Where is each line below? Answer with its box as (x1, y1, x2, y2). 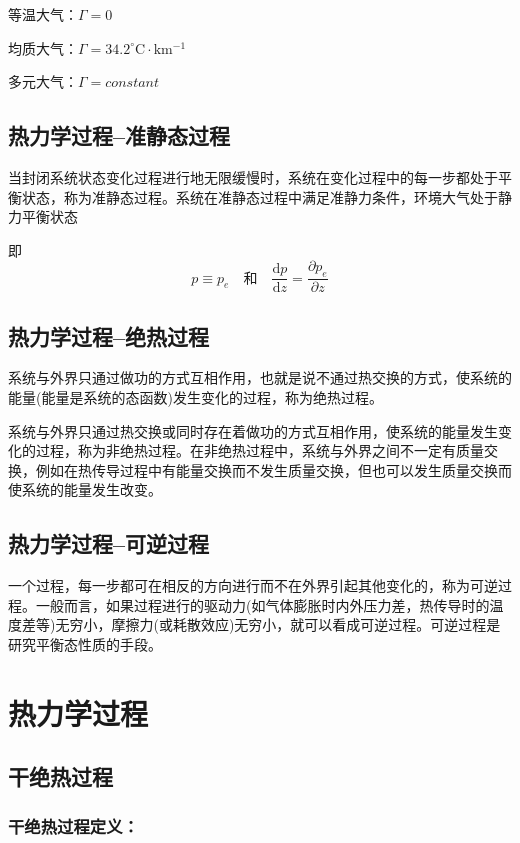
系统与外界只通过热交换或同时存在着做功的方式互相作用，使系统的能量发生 (8, 420, 498, 441)
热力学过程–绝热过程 (8, 320, 210, 351)
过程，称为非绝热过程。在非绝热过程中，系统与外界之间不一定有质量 (35, 440, 484, 461)
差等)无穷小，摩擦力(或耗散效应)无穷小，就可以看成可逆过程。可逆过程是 (21, 614, 501, 635)
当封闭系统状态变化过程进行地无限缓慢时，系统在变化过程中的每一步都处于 (8, 166, 498, 187)
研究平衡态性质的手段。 (8, 633, 162, 654)
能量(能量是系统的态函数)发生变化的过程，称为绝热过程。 (8, 386, 383, 407)
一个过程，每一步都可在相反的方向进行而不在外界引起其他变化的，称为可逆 (8, 575, 498, 596)
